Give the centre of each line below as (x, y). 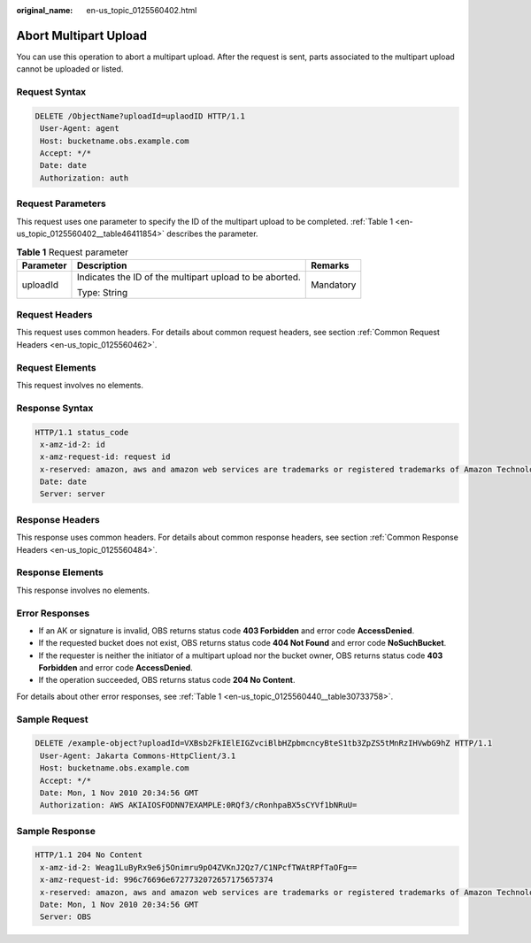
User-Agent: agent (80, 129)
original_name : (45, 10)
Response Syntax (55, 408)
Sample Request (52, 719)
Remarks (330, 265)
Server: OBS (66, 917)
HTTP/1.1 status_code (82, 432)
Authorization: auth (85, 178)
